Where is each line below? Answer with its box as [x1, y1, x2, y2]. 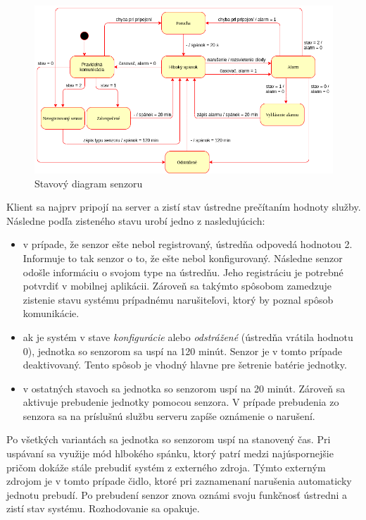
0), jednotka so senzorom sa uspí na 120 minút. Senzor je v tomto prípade [23, 343, 342, 358]
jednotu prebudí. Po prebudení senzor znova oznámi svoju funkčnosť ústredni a [6, 487, 348, 502]
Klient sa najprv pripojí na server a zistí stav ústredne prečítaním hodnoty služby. [6, 199, 361, 214]
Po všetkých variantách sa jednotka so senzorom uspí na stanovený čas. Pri [6, 432, 331, 447]
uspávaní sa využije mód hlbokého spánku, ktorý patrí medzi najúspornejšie [6, 446, 334, 461]
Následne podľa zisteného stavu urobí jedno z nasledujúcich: [6, 213, 265, 228]
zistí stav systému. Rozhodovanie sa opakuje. [6, 501, 200, 516]
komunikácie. [23, 306, 80, 321]
